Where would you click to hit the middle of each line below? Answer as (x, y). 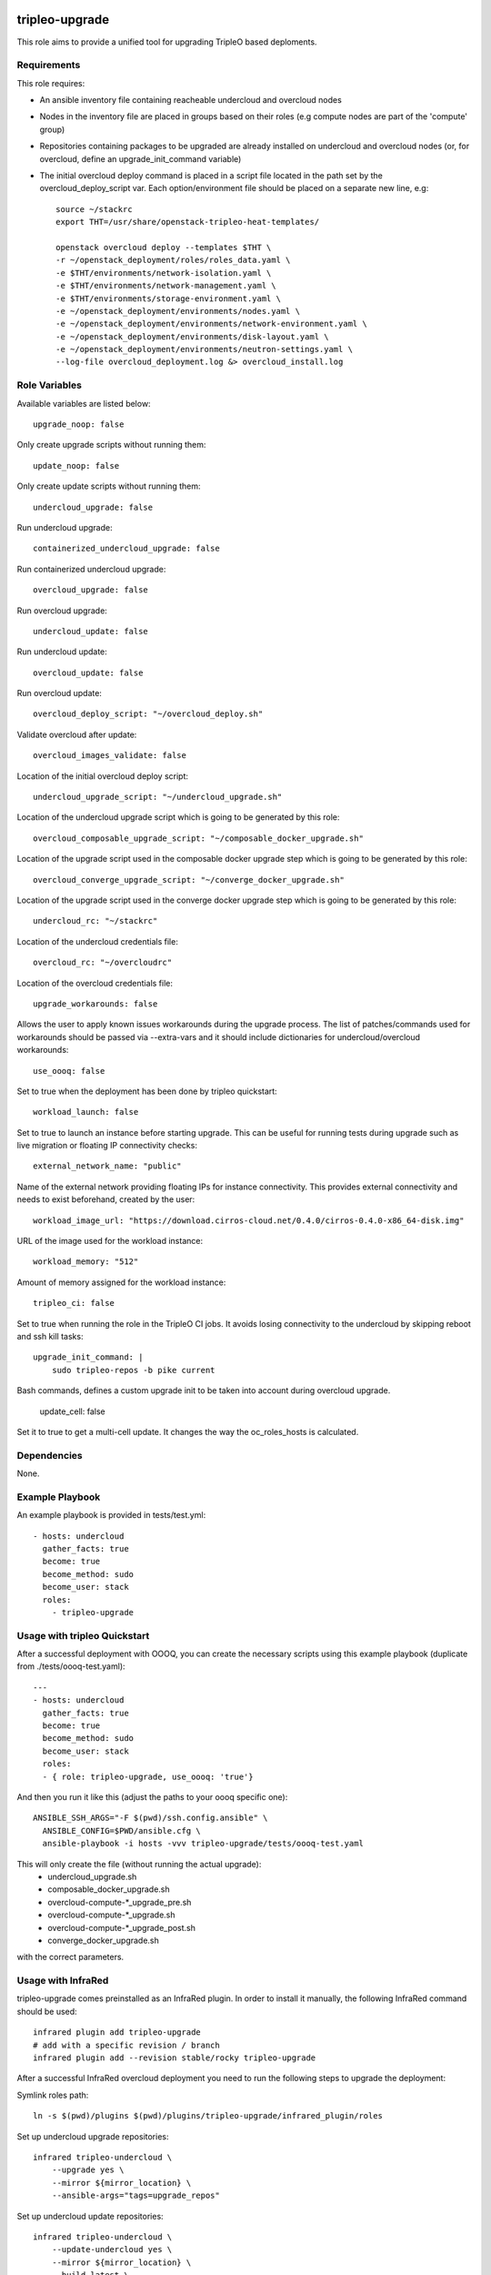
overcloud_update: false (88, 672)
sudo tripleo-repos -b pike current (133, 1370)
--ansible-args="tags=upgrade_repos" (135, 2196)
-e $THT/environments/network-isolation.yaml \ (164, 273)
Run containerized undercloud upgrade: (91, 569)
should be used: (47, 2011)
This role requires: (51, 83)
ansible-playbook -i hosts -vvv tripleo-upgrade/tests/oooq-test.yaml (203, 1844)
